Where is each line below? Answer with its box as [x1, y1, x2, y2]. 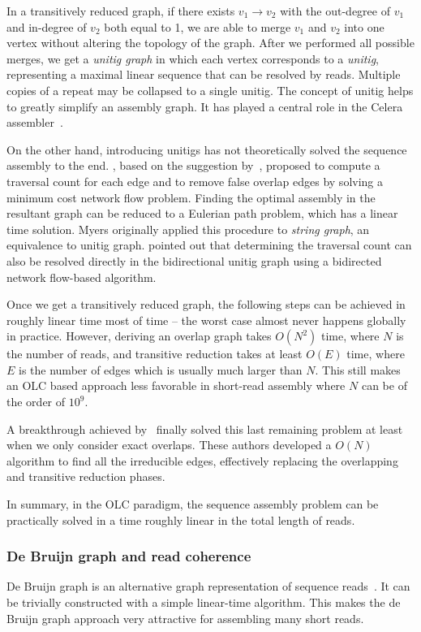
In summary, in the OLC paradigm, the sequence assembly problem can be [6, 496, 379, 513]
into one [344, 18, 384, 35]
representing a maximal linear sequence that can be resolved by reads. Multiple [6, 66, 401, 83]
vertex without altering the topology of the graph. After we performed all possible [6, 34, 415, 51]
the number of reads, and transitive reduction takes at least [6, 345, 303, 362]
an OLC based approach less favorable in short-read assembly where [6, 377, 346, 394]
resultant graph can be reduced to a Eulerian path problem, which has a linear [6, 205, 398, 222]
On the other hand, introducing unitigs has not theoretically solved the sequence [6, 141, 407, 158]
